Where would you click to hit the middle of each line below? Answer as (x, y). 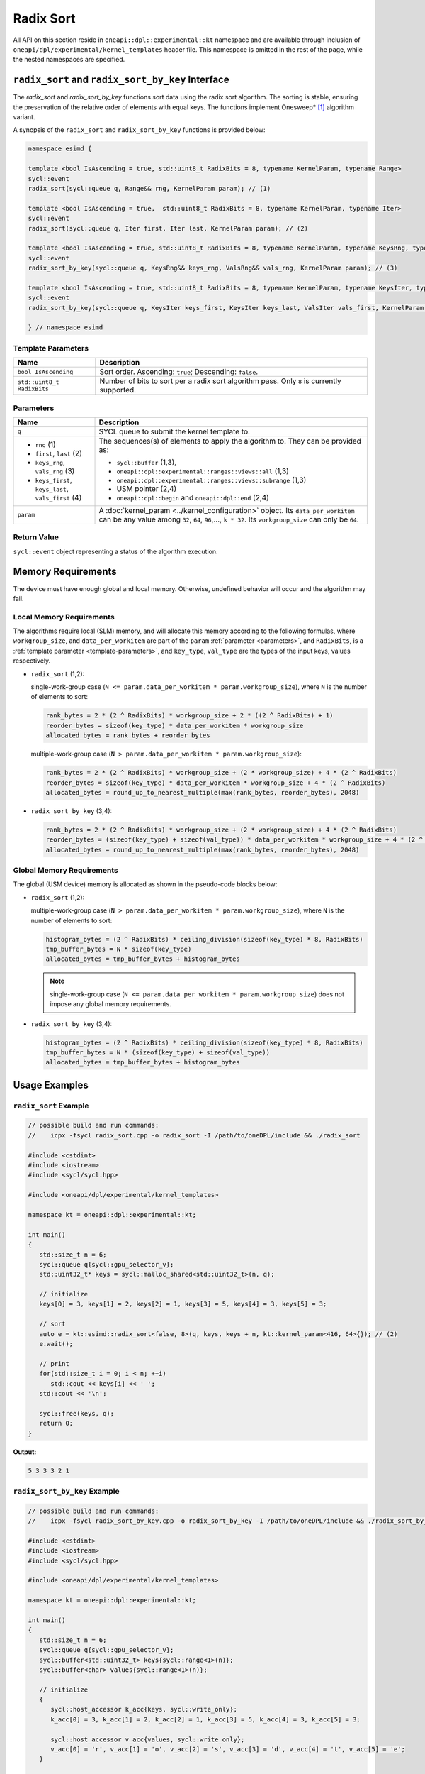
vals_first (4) (58, 497)
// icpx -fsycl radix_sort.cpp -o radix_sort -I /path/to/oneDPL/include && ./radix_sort (194, 1135)
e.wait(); (56, 1344)
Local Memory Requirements (64, 617)
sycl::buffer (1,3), (147, 462)
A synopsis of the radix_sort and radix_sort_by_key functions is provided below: (139, 130)
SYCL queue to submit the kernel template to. (175, 431)
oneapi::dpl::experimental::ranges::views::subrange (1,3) (211, 480)
